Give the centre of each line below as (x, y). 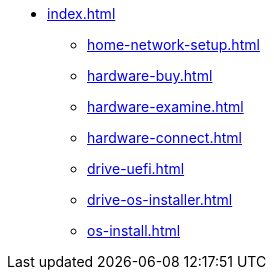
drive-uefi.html (136, 168)
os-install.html (134, 230)
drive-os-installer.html (160, 199)
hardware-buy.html (150, 75)
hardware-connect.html (164, 137)
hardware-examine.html (165, 106)
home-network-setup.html (173, 44)
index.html (81, 13)
